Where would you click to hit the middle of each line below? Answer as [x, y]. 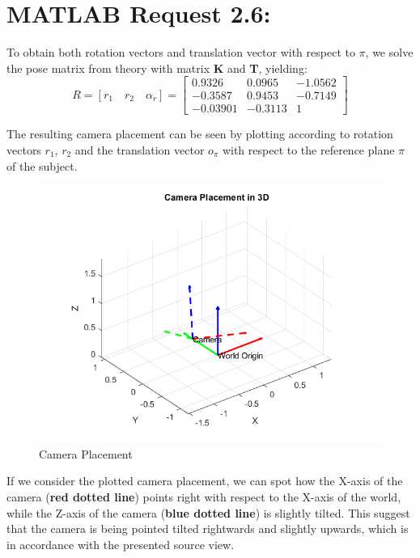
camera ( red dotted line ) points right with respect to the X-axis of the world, [204, 496]
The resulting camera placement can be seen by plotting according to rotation [200, 134]
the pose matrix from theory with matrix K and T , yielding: [157, 68]
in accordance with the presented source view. [121, 544]
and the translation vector [140, 150]
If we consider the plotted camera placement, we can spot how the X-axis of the [205, 481]
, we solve [389, 52]
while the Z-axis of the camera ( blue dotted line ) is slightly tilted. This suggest [208, 512]
